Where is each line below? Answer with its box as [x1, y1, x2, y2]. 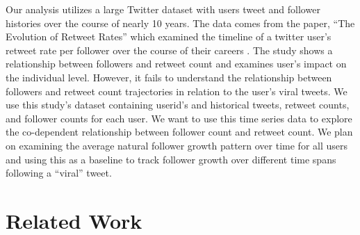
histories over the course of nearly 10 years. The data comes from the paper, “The [6, 15, 355, 30]
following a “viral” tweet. [6, 165, 112, 180]
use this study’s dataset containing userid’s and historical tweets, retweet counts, [6, 97, 350, 112]
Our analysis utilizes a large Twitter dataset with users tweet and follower [6, 2, 320, 16]
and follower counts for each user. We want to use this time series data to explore [6, 111, 352, 125]
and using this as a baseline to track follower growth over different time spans [6, 152, 336, 166]
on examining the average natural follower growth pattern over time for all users [6, 138, 348, 152]
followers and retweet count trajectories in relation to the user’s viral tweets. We [6, 83, 347, 98]
